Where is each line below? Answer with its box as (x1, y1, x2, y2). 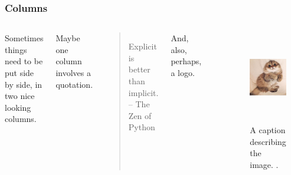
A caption (250, 123, 286, 136)
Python (128, 121, 155, 133)
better (128, 63, 151, 75)
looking (5, 101, 31, 113)
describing (250, 135, 286, 147)
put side (5, 67, 34, 78)
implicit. (128, 86, 159, 98)
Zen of (128, 109, 152, 121)
